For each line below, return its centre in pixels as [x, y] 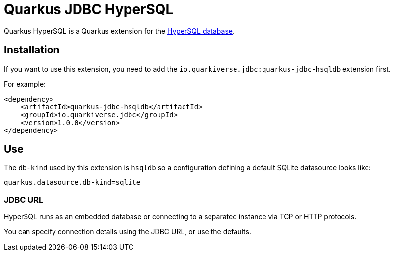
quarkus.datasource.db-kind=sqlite [72, 183]
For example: [25, 84]
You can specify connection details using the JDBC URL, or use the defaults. [128, 232]
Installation [32, 50]
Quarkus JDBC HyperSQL [89, 9]
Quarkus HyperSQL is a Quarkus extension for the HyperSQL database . [119, 31]
